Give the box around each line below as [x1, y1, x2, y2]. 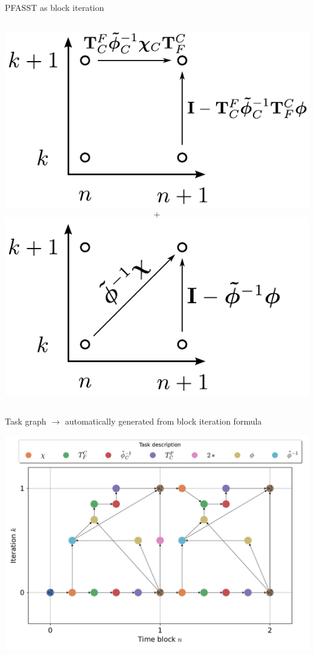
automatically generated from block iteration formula [65, 414, 262, 427]
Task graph [5, 414, 46, 427]
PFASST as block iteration [5, 1, 104, 13]
